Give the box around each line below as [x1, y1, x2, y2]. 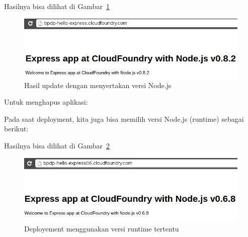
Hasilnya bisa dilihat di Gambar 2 [4, 140, 110, 151]
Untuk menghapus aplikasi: [4, 97, 88, 107]
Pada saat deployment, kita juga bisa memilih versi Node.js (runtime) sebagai [4, 113, 244, 124]
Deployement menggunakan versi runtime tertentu [24, 223, 179, 234]
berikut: [4, 123, 29, 134]
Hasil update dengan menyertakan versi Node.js [24, 80, 172, 90]
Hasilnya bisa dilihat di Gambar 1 [4, 1, 110, 11]
